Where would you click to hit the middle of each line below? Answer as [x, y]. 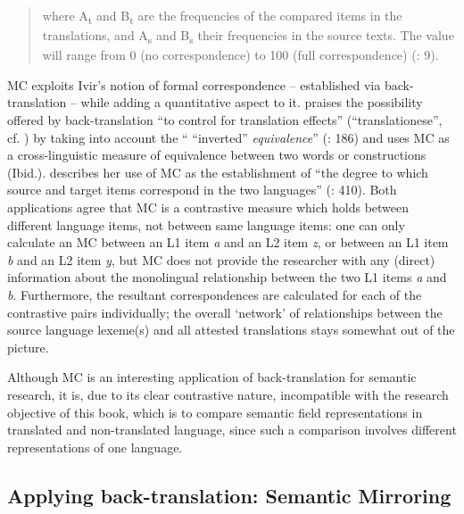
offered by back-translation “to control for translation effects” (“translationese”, [225, 120]
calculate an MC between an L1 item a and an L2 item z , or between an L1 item [228, 242]
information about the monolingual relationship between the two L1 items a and [227, 277]
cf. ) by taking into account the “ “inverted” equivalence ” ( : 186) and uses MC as [228, 137]
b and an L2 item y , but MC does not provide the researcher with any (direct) [221, 259]
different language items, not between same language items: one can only [206, 224]
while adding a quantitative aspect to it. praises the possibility [252, 102]
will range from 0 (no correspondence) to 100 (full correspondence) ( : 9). [240, 55]
